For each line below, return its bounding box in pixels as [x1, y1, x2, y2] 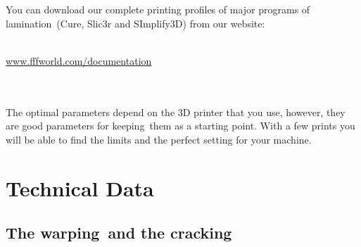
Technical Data [6, 173, 154, 202]
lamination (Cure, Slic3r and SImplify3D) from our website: [6, 15, 265, 30]
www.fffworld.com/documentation [6, 53, 152, 68]
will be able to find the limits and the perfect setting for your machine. [6, 132, 312, 146]
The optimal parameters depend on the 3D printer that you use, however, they [6, 104, 346, 119]
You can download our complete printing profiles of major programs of [6, 2, 310, 16]
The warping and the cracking [6, 222, 232, 243]
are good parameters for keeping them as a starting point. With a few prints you [6, 118, 355, 133]
